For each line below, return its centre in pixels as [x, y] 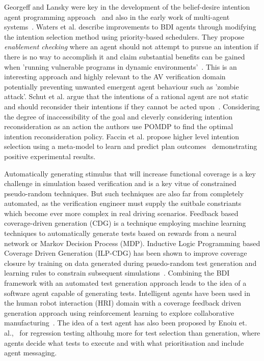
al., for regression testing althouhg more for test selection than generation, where [132, 333]
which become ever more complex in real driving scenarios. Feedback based [121, 213]
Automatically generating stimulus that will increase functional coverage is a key [130, 173]
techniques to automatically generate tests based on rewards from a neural [120, 233]
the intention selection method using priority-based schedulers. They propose [124, 36]
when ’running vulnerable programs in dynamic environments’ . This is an [121, 66]
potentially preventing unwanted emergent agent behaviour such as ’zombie [122, 86]
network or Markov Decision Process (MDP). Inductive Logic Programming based [132, 243]
